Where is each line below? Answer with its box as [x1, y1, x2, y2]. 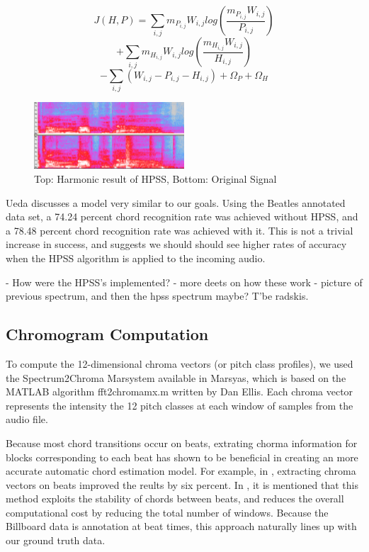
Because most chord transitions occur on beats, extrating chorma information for [6, 435, 358, 450]
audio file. [6, 412, 48, 427]
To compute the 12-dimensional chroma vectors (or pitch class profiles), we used [6, 356, 353, 371]
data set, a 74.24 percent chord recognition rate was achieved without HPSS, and [6, 209, 358, 224]
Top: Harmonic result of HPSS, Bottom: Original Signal [34, 171, 277, 186]
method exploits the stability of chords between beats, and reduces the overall [6, 491, 344, 506]
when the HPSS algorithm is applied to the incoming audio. [6, 250, 266, 265]
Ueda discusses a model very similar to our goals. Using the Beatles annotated [6, 195, 346, 210]
